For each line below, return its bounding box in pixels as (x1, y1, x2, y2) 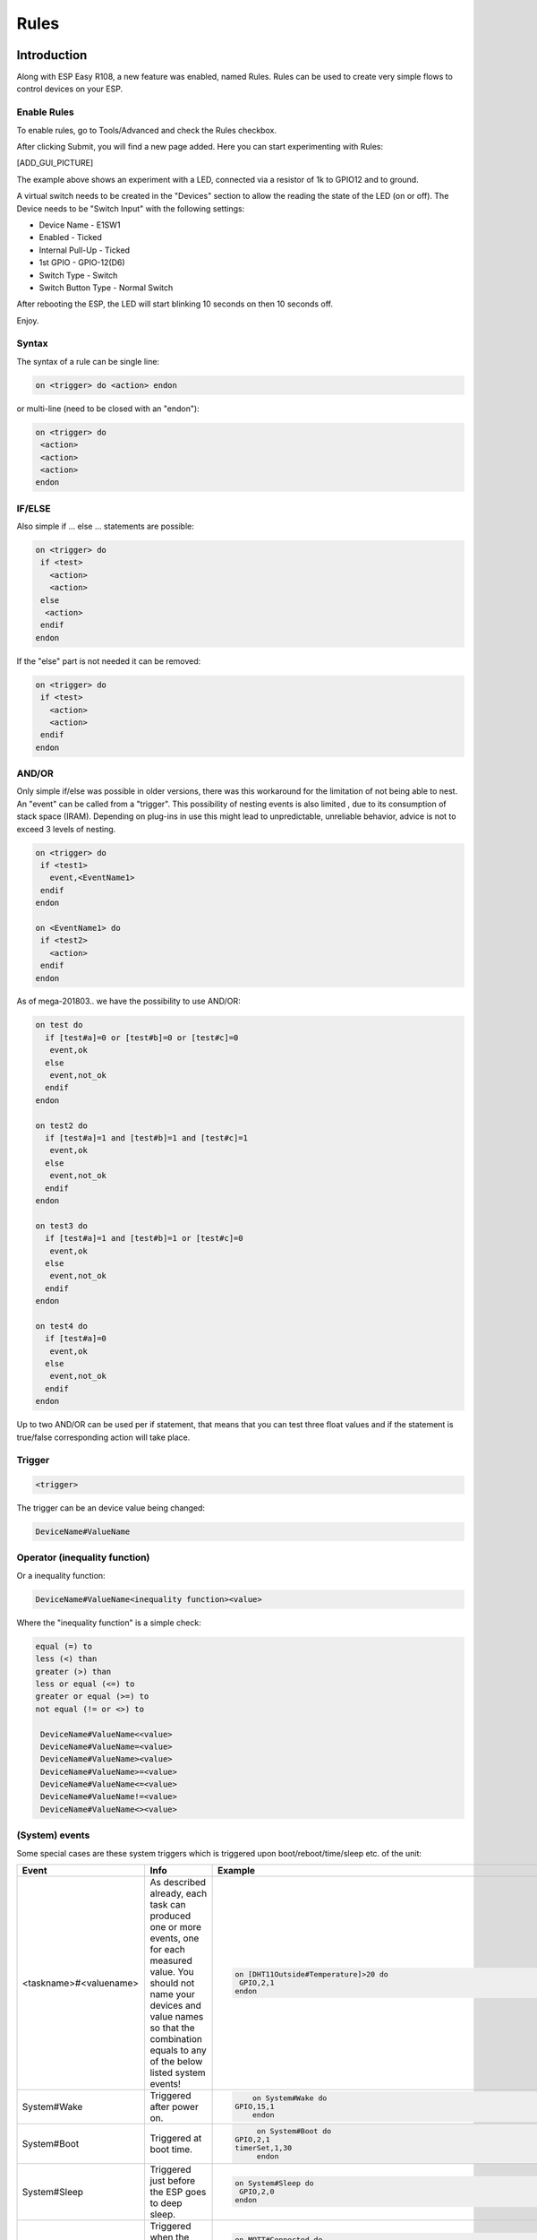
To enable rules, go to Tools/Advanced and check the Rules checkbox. (16, 125, 277, 135)
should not (149, 1977, 195, 1989)
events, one (149, 1932, 200, 1944)
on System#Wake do (251, 2093, 328, 2103)
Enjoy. (16, 314, 39, 326)
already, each (149, 1887, 208, 1900)
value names (149, 2010, 204, 2022)
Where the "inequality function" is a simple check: (16, 1617, 201, 1628)
